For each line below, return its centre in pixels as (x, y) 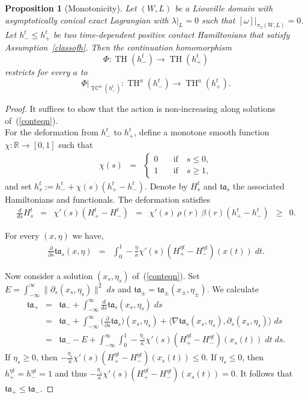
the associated (258, 186)
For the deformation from (52, 132)
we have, (88, 235)
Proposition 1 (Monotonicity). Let (71, 8)
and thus (71, 373)
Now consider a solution (49, 275)
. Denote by (166, 186)
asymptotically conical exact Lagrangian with (87, 20)
